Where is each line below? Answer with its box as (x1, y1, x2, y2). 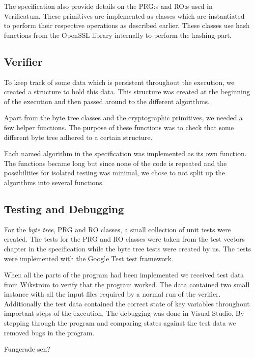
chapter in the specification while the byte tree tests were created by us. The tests (4, 243, 251, 253)
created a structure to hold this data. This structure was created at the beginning (4, 86, 250, 97)
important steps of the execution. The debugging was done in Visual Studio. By (4, 308, 245, 318)
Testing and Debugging (4, 201, 124, 216)
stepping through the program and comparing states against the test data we (4, 318, 236, 328)
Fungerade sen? (4, 344, 51, 354)
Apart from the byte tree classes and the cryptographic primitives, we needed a (4, 112, 243, 123)
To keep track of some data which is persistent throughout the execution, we (4, 77, 234, 87)
